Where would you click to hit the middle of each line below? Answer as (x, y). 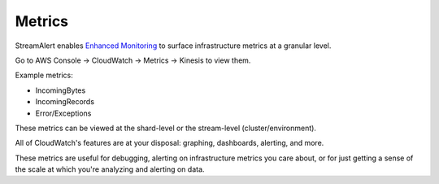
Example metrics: (44, 75)
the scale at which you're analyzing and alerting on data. (110, 169)
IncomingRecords (65, 102)
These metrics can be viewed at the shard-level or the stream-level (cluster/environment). (166, 128)
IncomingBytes (61, 90)
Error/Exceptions (63, 113)
